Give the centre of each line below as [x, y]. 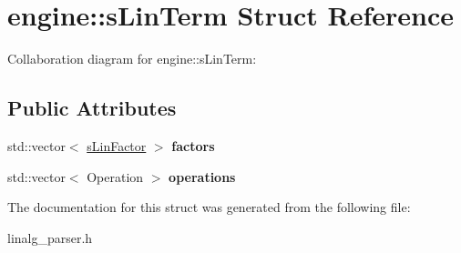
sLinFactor [117, 145]
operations [202, 176]
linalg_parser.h [50, 237]
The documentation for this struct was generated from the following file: [209, 207]
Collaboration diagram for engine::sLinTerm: [132, 59]
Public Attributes [92, 108]
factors [193, 145]
